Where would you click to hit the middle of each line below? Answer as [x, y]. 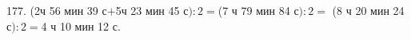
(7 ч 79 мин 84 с [258, 10]
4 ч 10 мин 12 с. [81, 25]
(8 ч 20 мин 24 [368, 10]
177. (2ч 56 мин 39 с [57, 10]
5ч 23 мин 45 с [152, 10]
